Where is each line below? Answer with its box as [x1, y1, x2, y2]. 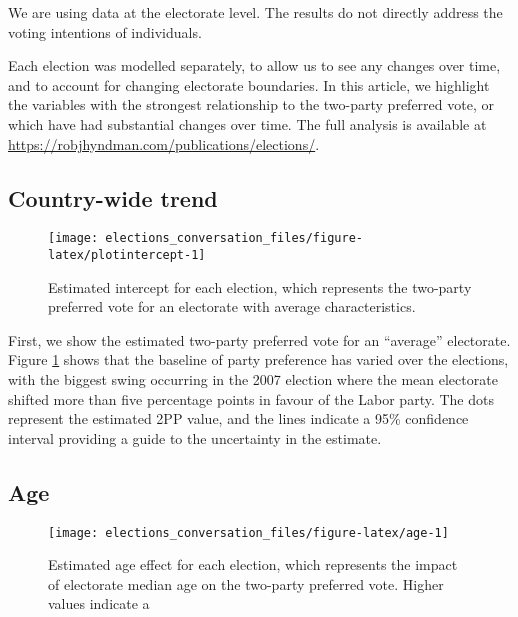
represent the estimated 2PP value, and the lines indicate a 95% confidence [8, 408, 469, 429]
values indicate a [48, 593, 150, 614]
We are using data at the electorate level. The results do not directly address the [8, 2, 503, 22]
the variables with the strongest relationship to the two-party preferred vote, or [8, 94, 494, 115]
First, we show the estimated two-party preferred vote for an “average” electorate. [8, 329, 511, 350]
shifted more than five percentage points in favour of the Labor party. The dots [8, 388, 494, 409]
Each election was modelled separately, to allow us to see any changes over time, [8, 55, 501, 76]
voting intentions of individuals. [8, 21, 202, 42]
